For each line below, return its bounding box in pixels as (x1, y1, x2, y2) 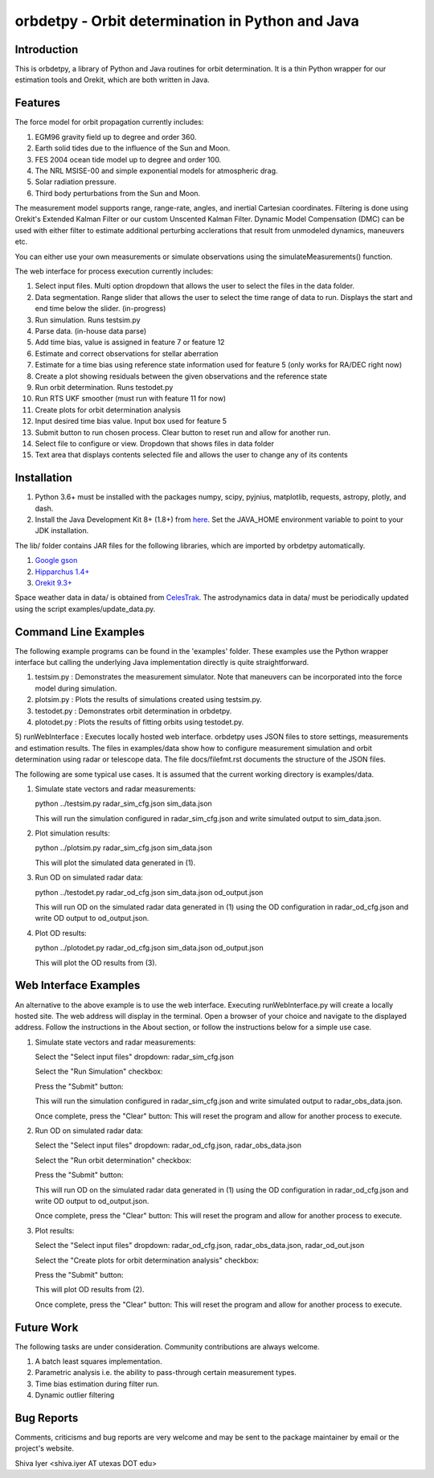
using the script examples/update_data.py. (14, 604, 156, 614)
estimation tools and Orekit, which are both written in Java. (14, 75, 211, 84)
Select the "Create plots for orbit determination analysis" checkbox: (35, 1255, 260, 1265)
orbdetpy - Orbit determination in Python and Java (14, 12, 359, 30)
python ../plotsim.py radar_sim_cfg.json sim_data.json (35, 843, 213, 852)
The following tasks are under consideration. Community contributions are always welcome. (14, 1341, 321, 1351)
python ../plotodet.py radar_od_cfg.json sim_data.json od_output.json (35, 943, 264, 953)
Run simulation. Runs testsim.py (35, 314, 141, 325)
